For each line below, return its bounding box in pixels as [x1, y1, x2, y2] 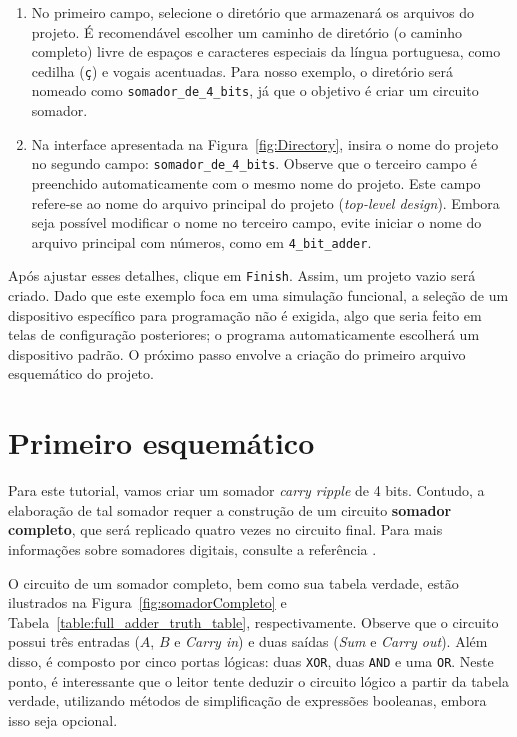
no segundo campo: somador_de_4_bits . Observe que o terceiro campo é [31, 153, 477, 174]
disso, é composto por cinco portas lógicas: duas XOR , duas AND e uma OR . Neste [8, 650, 494, 671]
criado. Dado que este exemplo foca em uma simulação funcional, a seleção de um [8, 285, 509, 306]
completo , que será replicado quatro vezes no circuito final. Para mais [8, 519, 443, 540]
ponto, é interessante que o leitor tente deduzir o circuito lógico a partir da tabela [8, 670, 509, 691]
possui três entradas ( [8, 631, 140, 652]
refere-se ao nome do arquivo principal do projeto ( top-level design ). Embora [31, 192, 500, 213]
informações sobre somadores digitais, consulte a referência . [8, 538, 377, 559]
